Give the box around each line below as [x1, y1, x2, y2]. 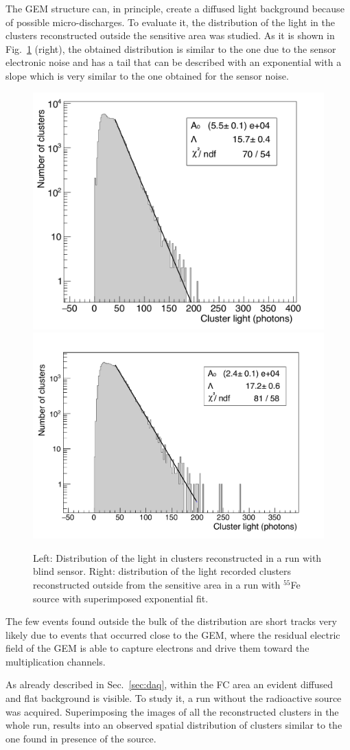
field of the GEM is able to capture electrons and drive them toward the [5, 641, 310, 655]
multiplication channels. [5, 654, 106, 668]
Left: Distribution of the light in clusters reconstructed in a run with [33, 550, 322, 565]
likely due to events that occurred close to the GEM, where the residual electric [5, 627, 340, 641]
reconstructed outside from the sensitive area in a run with [33, 577, 281, 591]
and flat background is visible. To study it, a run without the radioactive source [5, 691, 342, 705]
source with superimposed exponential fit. [33, 591, 209, 605]
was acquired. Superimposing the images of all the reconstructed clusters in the [5, 704, 339, 718]
